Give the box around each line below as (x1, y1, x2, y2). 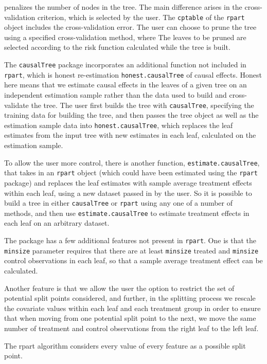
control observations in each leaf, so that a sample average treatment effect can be (4, 255, 263, 266)
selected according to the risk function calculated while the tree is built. (4, 42, 230, 52)
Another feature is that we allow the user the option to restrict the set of (4, 282, 235, 293)
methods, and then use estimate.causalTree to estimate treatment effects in (4, 207, 250, 218)
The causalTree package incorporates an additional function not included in (4, 59, 246, 70)
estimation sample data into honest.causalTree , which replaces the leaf (4, 119, 233, 130)
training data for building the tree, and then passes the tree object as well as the (4, 110, 259, 120)
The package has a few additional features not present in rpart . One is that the (4, 235, 257, 246)
